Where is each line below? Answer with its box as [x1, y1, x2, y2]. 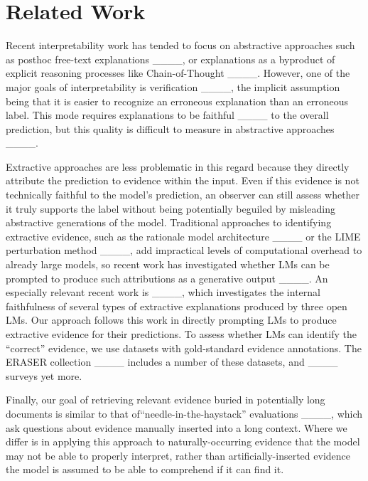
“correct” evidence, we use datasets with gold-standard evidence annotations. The [6, 340, 362, 355]
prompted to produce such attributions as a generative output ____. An [6, 270, 328, 285]
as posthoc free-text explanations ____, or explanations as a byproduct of [6, 51, 335, 66]
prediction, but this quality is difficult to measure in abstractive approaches [6, 121, 335, 136]
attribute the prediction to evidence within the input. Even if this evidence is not [6, 173, 359, 188]
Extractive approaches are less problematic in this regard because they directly [6, 159, 350, 174]
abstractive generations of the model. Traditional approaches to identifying [6, 215, 332, 230]
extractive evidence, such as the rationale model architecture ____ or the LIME [6, 228, 361, 243]
